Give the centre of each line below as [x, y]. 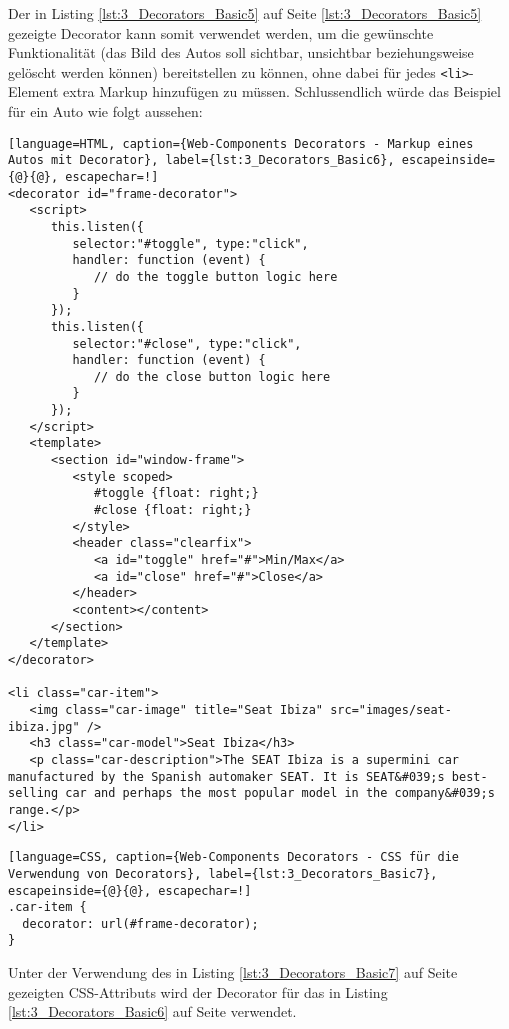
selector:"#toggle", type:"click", [190, 243]
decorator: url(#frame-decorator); [140, 923]
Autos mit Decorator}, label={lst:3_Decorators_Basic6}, [201, 160]
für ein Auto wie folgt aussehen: [105, 111]
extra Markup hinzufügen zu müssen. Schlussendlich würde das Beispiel [282, 91]
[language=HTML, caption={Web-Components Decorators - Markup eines [241, 143]
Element [33, 91]
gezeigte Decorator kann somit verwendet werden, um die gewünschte [221, 32]
